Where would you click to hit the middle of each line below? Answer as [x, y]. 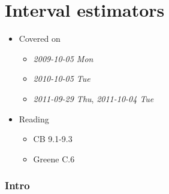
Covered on [40, 39]
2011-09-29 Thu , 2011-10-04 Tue [93, 98]
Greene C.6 [54, 158]
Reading [34, 118]
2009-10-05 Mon [63, 58]
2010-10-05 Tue [62, 78]
